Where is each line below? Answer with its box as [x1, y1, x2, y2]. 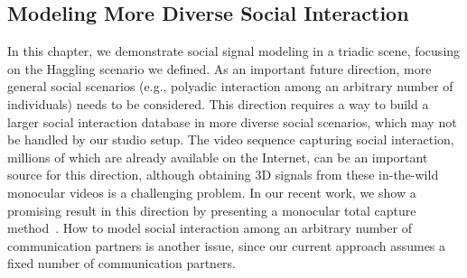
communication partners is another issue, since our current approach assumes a [7, 236, 446, 255]
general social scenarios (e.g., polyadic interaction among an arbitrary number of [7, 77, 453, 96]
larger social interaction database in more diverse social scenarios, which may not [7, 112, 457, 131]
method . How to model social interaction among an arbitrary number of [7, 218, 412, 237]
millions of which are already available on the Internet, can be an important [7, 147, 428, 166]
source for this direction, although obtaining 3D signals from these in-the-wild [7, 165, 439, 184]
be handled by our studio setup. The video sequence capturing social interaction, [7, 130, 454, 149]
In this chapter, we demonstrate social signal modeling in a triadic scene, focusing [7, 42, 461, 60]
